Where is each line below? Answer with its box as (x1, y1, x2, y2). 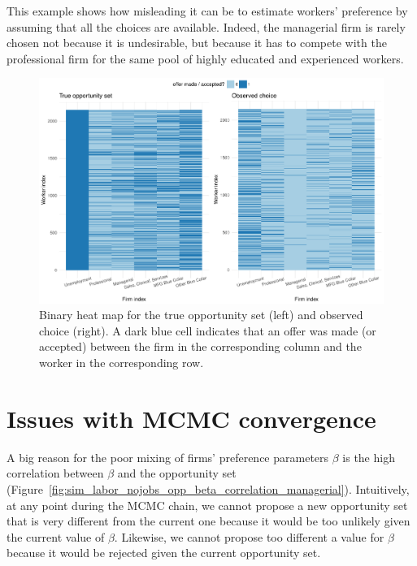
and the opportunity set (117, 464, 237, 482)
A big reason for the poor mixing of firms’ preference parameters (7, 448, 329, 465)
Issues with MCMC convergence (7, 401, 376, 434)
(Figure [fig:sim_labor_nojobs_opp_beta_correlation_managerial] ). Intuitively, (7, 480, 410, 497)
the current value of (7, 528, 105, 545)
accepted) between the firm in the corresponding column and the (39, 338, 362, 355)
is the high (342, 448, 395, 465)
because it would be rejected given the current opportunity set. (7, 544, 321, 561)
